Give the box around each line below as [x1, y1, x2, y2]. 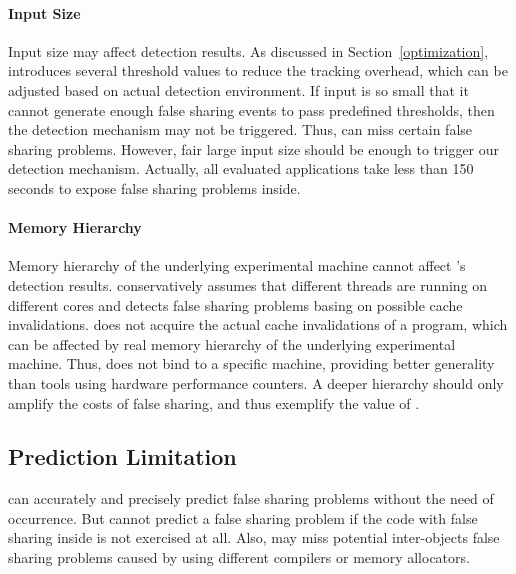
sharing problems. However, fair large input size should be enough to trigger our [8, 138, 500, 159]
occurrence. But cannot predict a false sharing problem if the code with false [8, 507, 478, 528]
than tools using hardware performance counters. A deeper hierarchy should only [8, 372, 504, 393]
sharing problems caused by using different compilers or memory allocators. [8, 547, 470, 568]
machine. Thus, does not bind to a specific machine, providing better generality [8, 353, 495, 374]
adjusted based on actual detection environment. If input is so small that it [8, 79, 469, 100]
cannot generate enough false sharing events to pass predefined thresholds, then [8, 99, 495, 120]
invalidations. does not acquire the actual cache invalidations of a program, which [8, 314, 508, 335]
